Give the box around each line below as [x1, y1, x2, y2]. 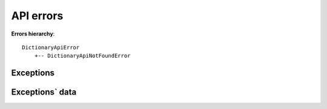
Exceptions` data [11, 87, 77, 98]
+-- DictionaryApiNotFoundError [34, 52, 131, 60]
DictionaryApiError [22, 44, 80, 51]
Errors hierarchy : [11, 30, 55, 37]
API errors [11, 9, 64, 22]
